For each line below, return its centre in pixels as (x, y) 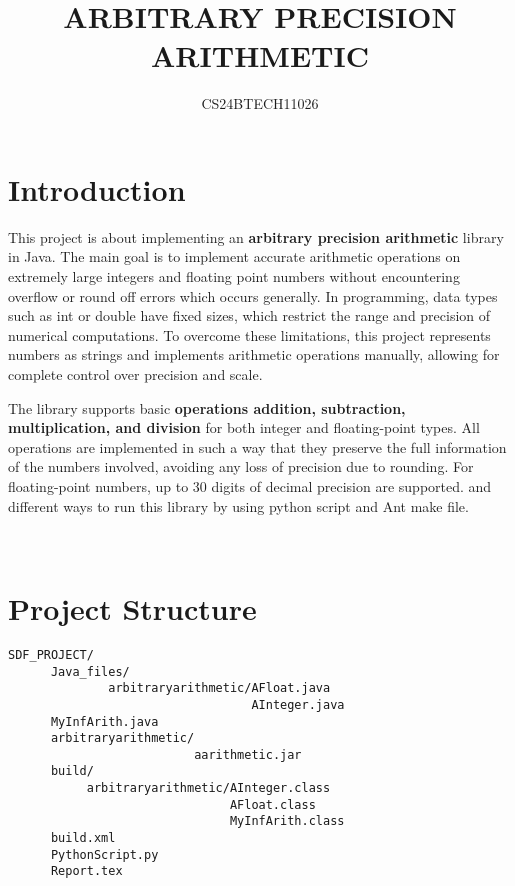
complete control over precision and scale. (135, 374)
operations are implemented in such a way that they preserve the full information (257, 446)
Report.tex (86, 871)
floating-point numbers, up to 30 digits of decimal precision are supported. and (250, 485)
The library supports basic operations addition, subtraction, (207, 407)
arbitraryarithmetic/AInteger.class (208, 788)
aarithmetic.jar (248, 754)
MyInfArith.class (287, 821)
